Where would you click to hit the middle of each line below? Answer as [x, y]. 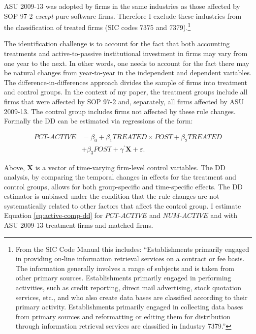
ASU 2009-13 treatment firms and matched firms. [79, 225]
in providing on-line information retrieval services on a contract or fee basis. [130, 258]
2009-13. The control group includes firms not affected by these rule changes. [120, 111]
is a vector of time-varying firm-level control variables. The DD [130, 167]
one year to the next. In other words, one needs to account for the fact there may [127, 63]
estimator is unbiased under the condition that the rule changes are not [112, 196]
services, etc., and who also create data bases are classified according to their [131, 297]
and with [224, 215]
